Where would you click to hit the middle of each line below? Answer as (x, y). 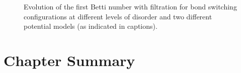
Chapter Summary (69, 60)
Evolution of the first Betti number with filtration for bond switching (130, 6)
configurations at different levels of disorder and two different (118, 16)
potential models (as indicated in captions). (91, 26)
